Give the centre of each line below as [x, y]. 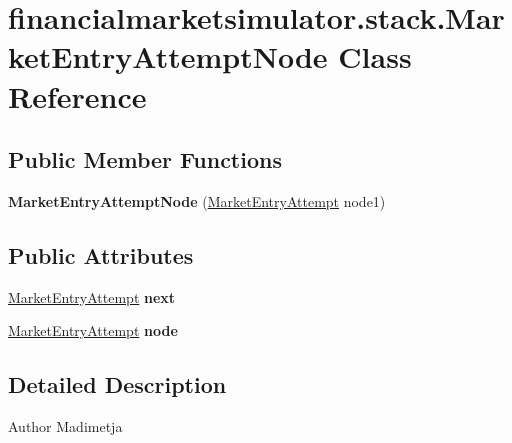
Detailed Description [117, 384]
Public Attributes [101, 254]
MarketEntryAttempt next [92, 296]
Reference [77, 95]
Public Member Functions [145, 159]
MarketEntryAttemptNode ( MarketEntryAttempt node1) [197, 200]
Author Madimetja [65, 426]
